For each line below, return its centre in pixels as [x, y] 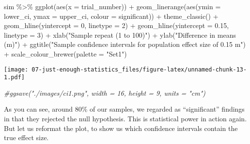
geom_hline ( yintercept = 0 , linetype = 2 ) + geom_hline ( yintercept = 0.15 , [117, 25]
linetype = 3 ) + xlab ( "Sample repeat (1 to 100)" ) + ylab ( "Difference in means [120, 35]
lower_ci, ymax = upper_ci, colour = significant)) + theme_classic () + [111, 16]
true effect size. [26, 137]
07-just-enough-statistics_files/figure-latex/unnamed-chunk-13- [139, 69]
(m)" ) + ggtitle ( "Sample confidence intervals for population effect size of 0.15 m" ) [125, 44]
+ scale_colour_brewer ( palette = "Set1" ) [65, 53]
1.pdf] [14, 78]
